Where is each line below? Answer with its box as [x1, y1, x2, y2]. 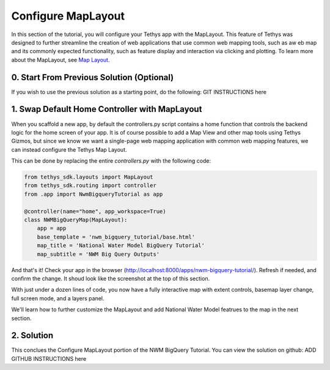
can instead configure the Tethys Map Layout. [11, 146, 127, 153]
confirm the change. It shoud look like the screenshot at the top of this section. [11, 275, 210, 282]
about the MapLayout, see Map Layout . [11, 56, 110, 64]
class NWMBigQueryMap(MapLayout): [24, 216, 128, 223]
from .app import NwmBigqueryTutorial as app [24, 190, 163, 198]
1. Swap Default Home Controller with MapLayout [11, 104, 202, 114]
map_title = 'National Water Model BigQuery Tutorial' [37, 242, 205, 249]
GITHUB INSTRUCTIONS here [11, 355, 87, 362]
